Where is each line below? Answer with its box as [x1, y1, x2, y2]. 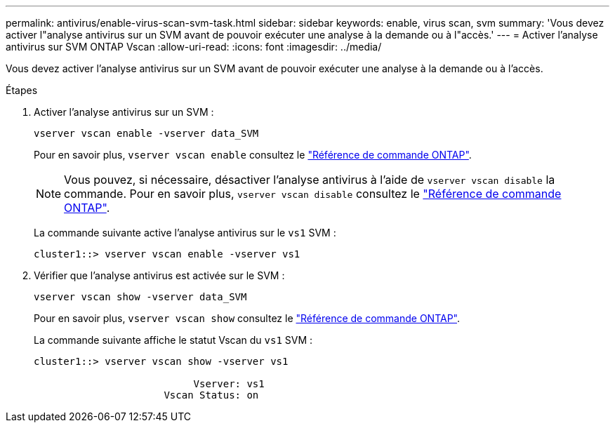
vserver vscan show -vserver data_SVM [34, 291, 247, 302]
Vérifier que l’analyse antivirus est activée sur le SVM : [34, 269, 285, 281]
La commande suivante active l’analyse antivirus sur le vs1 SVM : [34, 227, 336, 239]
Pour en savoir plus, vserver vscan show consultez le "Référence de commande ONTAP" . [34, 312, 461, 324]
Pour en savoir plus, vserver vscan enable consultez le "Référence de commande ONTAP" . [34, 149, 472, 161]
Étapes [6, 84, 38, 96]
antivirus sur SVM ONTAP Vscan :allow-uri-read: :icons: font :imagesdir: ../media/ [6, 41, 382, 53]
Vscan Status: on [164, 389, 259, 401]
